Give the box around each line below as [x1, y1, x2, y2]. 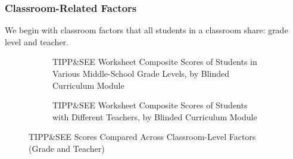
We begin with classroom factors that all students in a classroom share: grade [5, 24, 288, 36]
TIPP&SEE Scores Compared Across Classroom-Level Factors [29, 130, 256, 143]
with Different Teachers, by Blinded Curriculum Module [52, 110, 257, 123]
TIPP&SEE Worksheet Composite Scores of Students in [52, 55, 257, 68]
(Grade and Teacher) [29, 142, 105, 154]
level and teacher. [5, 35, 68, 48]
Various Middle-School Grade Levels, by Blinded [52, 67, 230, 79]
